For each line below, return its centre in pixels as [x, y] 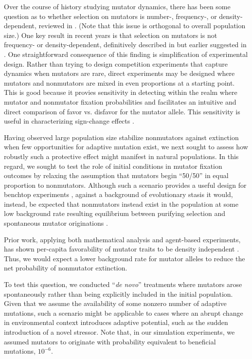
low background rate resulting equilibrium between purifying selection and [115, 213]
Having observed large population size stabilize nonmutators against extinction [121, 137]
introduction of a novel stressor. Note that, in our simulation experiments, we [119, 332]
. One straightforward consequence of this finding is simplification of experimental [126, 54]
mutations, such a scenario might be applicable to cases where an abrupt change [124, 313]
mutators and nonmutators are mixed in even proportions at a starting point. [119, 82]
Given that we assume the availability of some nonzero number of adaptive [115, 303]
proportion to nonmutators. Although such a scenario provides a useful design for [125, 185]
